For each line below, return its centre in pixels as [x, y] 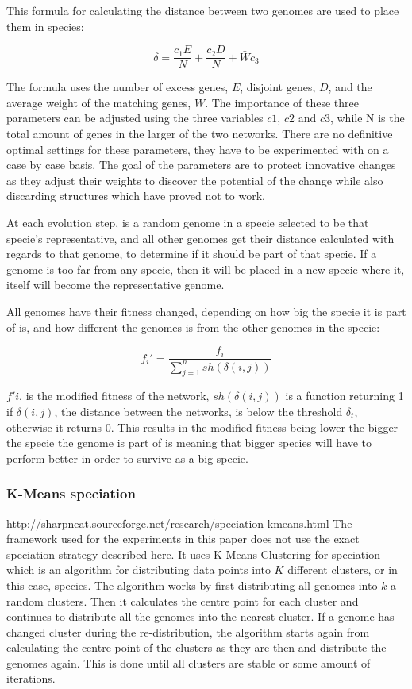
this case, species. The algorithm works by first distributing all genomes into [192, 585]
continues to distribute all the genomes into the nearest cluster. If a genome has [200, 616]
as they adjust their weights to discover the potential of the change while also [195, 180]
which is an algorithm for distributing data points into [139, 570]
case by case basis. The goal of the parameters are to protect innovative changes [201, 165]
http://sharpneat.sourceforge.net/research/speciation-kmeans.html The [179, 523]
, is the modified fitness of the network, [114, 396]
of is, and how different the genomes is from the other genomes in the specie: [193, 327]
